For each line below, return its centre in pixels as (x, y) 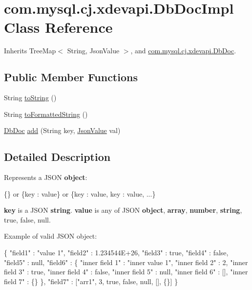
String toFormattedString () (46, 114)
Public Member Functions (71, 77)
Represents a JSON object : (46, 177)
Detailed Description (57, 157)
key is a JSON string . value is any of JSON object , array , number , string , (123, 210)
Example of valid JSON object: (51, 236)
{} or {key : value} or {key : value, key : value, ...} (80, 193)
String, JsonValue (93, 51)
